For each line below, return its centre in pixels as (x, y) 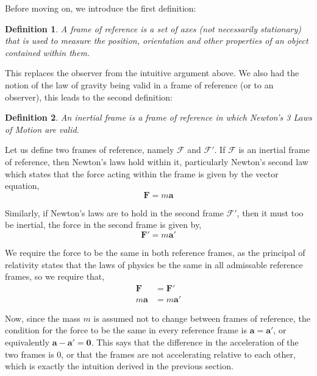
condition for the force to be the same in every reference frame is (126, 330)
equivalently (27, 342)
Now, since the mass (43, 318)
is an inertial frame (274, 150)
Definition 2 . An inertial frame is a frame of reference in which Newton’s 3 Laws (158, 117)
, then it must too (270, 212)
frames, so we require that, (55, 276)
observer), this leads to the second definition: (89, 97)
